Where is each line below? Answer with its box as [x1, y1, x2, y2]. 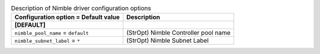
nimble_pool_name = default [14, 28, 89, 37]
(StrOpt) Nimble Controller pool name [126, 28, 231, 37]
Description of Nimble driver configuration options [11, 4, 151, 12]
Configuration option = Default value [14, 13, 120, 21]
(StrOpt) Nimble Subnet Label [126, 36, 209, 45]
